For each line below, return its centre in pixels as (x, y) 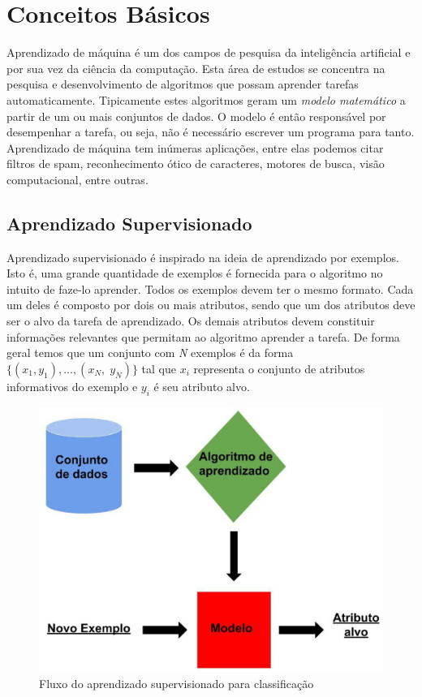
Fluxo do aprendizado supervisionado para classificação (177, 683)
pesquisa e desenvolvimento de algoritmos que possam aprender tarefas (183, 84)
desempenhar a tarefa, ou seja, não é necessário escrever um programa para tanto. (211, 132)
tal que (159, 368)
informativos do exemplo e (72, 386)
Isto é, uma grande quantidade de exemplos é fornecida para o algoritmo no (195, 273)
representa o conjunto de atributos (279, 368)
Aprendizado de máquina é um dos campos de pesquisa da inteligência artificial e (209, 52)
